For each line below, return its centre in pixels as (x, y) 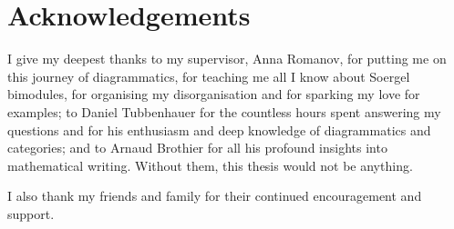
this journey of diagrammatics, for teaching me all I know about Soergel (209, 76)
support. (31, 213)
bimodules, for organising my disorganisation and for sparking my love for (214, 94)
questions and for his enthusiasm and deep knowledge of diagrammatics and (219, 129)
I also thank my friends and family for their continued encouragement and (215, 196)
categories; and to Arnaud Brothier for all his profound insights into (197, 148)
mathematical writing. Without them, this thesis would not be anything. (210, 165)
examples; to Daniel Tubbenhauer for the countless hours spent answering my (224, 111)
